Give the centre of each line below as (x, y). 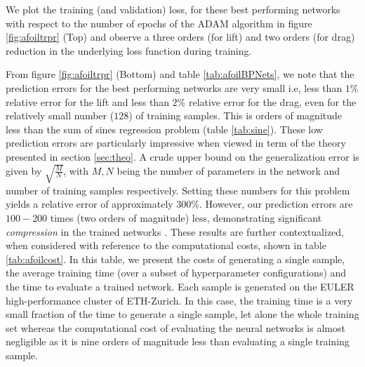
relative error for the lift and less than (87, 101)
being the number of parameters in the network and (228, 170)
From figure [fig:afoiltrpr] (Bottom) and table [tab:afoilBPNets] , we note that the (180, 74)
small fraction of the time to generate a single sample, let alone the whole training (182, 314)
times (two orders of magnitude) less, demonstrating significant (186, 217)
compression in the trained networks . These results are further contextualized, (175, 231)
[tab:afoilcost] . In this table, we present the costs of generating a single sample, (175, 259)
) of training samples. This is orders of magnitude (235, 115)
